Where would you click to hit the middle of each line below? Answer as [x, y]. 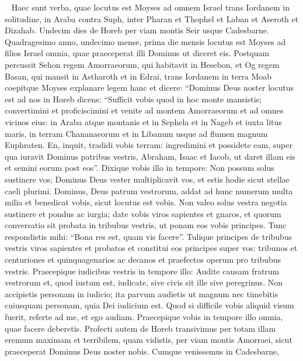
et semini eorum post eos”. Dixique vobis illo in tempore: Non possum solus [140, 168]
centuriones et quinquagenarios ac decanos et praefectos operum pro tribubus [143, 259]
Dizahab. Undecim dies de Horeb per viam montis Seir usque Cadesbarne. [137, 30]
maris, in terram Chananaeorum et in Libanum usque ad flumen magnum [136, 133]
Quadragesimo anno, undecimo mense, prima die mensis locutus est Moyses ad [145, 41]
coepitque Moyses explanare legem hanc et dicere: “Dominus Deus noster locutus [149, 87]
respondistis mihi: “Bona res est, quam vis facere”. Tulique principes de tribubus [149, 236]
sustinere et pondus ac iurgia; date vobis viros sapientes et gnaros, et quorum [143, 213]
